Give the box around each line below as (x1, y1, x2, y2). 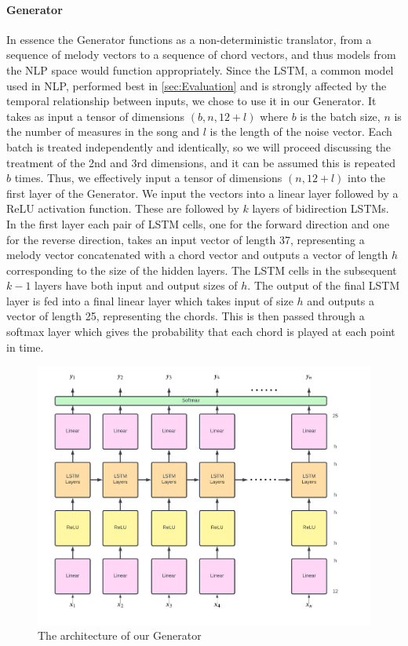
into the (348, 170, 385, 186)
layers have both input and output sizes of (35, 277, 238, 294)
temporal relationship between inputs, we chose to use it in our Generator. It (6, 93, 377, 109)
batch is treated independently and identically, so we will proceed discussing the (6, 138, 392, 155)
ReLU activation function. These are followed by (6, 200, 239, 217)
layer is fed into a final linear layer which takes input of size (6, 292, 293, 308)
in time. (6, 338, 44, 355)
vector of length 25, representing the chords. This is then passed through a (6, 308, 365, 324)
